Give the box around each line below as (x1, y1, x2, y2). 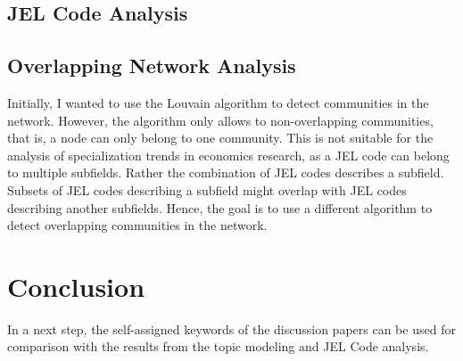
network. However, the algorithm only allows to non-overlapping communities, (7, 111, 434, 129)
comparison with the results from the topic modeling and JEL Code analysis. (7, 337, 429, 356)
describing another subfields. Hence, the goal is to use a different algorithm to (7, 198, 433, 217)
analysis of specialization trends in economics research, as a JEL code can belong (7, 145, 450, 164)
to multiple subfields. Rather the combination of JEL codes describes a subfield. (7, 163, 444, 182)
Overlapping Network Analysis (7, 52, 296, 79)
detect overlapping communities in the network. (7, 216, 268, 234)
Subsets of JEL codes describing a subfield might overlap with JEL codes (7, 180, 407, 199)
